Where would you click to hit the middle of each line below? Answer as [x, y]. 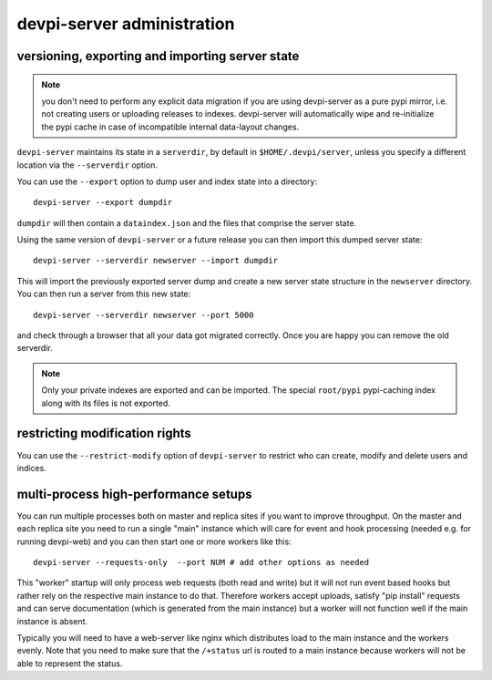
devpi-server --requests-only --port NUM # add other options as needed [201, 562]
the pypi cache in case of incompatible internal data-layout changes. [170, 127]
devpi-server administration [126, 24]
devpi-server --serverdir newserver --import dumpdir [155, 261]
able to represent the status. [70, 663]
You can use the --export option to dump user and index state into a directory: [167, 181]
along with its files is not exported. [106, 403]
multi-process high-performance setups [134, 494]
